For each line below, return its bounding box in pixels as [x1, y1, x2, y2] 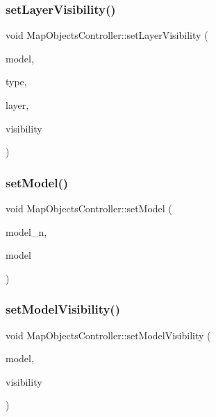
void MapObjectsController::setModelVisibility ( [6, 327, 211, 342]
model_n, [6, 224, 47, 239]
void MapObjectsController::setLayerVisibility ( [6, 28, 208, 42]
